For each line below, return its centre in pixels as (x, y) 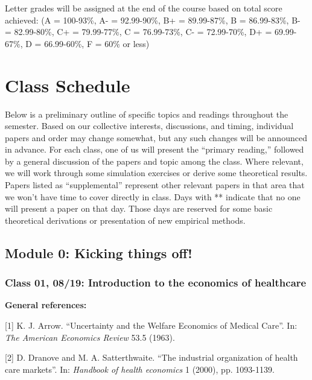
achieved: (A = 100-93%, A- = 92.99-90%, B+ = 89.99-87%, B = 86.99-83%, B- (153, 20)
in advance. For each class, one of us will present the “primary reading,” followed (154, 149)
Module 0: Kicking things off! (99, 252)
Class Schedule (68, 85)
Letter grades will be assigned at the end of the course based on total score (144, 8)
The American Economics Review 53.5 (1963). (90, 337)
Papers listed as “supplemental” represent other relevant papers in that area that (155, 185)
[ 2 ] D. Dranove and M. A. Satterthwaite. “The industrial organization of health (151, 357)
